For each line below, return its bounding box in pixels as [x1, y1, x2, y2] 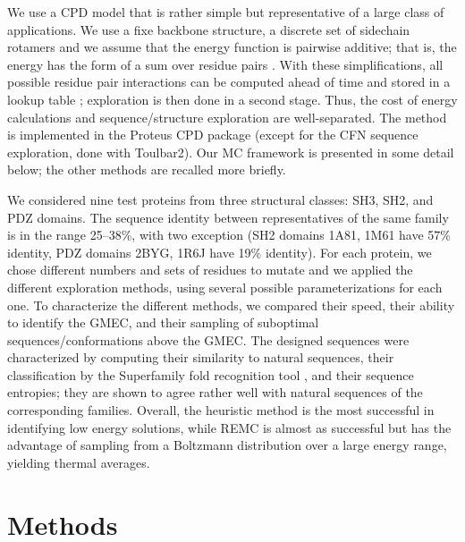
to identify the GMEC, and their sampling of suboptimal [7, 313, 319, 332]
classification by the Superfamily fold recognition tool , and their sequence [7, 365, 414, 384]
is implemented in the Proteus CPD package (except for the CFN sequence [7, 125, 418, 144]
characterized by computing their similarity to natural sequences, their [7, 348, 394, 367]
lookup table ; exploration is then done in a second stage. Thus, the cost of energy [7, 89, 458, 108]
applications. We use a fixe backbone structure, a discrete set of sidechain [7, 20, 410, 38]
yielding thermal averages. [7, 453, 150, 471]
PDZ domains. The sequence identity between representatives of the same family [7, 207, 449, 226]
